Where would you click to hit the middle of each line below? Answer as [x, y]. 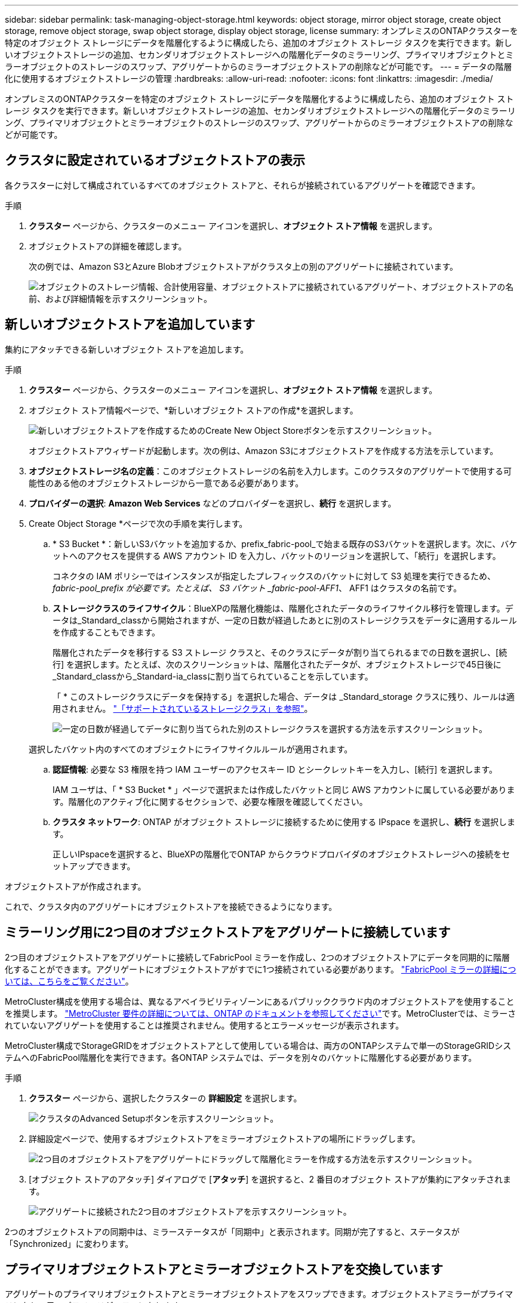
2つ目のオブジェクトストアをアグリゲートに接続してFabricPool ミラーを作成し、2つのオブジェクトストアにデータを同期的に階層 [258, 957]
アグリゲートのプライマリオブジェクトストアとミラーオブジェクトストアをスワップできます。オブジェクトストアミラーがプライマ [259, 1294]
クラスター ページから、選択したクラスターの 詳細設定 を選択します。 [165, 1098]
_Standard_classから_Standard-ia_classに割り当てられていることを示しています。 [213, 676]
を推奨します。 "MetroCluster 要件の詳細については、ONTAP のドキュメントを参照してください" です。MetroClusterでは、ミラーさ [261, 1013]
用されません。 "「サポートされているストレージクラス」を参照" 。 [183, 708]
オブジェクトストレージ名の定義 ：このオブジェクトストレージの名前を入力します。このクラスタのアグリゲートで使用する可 [270, 471]
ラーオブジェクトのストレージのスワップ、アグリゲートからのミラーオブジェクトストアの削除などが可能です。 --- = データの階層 [259, 67]
